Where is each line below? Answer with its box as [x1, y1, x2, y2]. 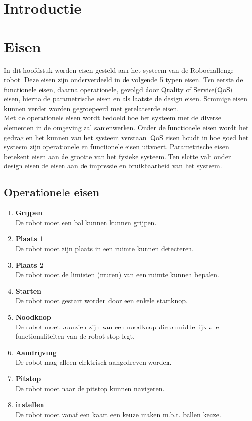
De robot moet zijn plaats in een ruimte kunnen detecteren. [15, 243, 194, 254]
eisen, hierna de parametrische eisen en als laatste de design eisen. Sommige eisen [4, 94, 248, 104]
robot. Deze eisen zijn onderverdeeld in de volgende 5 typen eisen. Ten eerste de [4, 74, 243, 85]
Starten [15, 285, 42, 296]
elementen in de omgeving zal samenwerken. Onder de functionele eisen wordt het [4, 122, 249, 133]
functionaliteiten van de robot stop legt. [15, 331, 135, 341]
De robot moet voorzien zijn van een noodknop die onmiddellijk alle [15, 321, 219, 331]
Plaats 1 [15, 234, 43, 244]
